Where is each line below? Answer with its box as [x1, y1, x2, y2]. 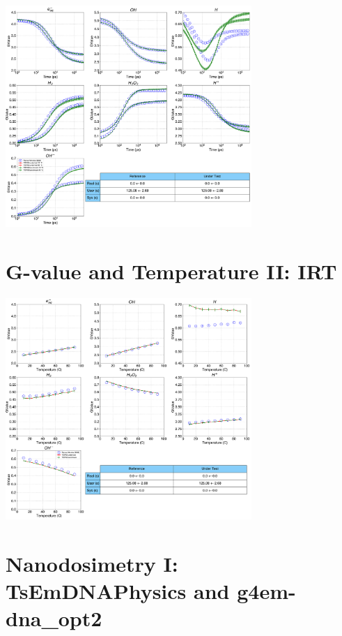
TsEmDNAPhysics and [6, 577, 230, 605]
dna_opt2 [6, 604, 102, 633]
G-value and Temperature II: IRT [6, 257, 337, 286]
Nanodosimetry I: [6, 549, 178, 578]
